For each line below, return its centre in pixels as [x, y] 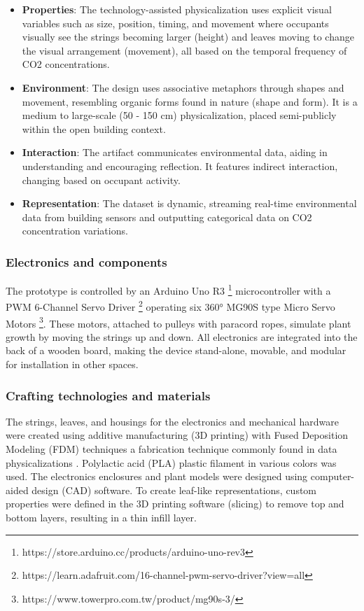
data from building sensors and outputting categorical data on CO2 [167, 217]
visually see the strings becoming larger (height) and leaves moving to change [188, 37]
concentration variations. [75, 231]
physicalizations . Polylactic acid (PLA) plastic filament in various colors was [171, 462]
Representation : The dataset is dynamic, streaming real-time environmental [189, 203]
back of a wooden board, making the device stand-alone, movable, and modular [176, 350]
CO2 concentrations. [66, 64]
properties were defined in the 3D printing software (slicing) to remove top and [175, 504]
